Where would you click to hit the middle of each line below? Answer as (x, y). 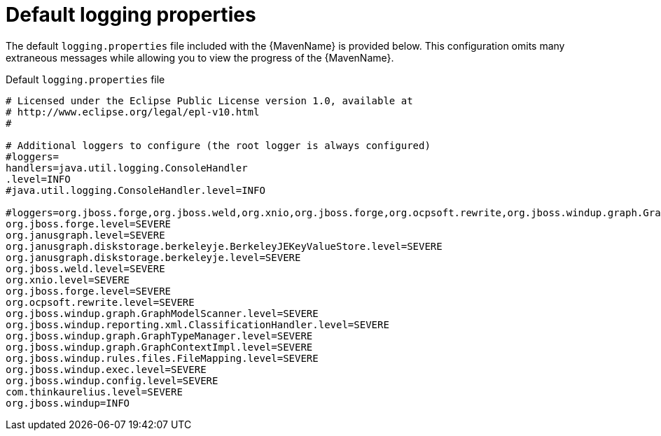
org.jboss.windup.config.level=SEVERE (112, 380)
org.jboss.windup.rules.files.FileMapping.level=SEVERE (162, 358)
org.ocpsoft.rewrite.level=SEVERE (100, 302)
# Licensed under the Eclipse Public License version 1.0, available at (209, 100)
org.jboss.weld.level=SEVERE (85, 268)
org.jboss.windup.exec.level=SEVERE (106, 369)
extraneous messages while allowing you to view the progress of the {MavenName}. (200, 57)
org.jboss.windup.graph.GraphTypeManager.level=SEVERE (159, 336)
